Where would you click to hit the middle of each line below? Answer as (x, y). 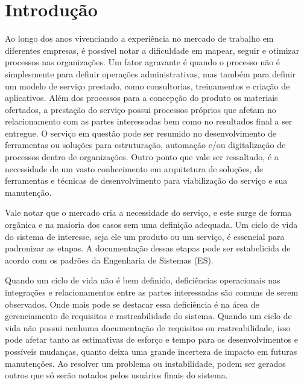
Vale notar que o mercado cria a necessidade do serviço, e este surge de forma (148, 212)
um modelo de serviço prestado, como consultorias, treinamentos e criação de (147, 86)
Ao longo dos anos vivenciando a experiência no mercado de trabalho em (139, 38)
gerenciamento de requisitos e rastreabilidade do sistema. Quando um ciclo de (148, 316)
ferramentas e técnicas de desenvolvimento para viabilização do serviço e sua (146, 180)
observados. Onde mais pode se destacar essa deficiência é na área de (132, 304)
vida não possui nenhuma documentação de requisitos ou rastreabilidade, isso (148, 327)
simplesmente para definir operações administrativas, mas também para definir (150, 73)
